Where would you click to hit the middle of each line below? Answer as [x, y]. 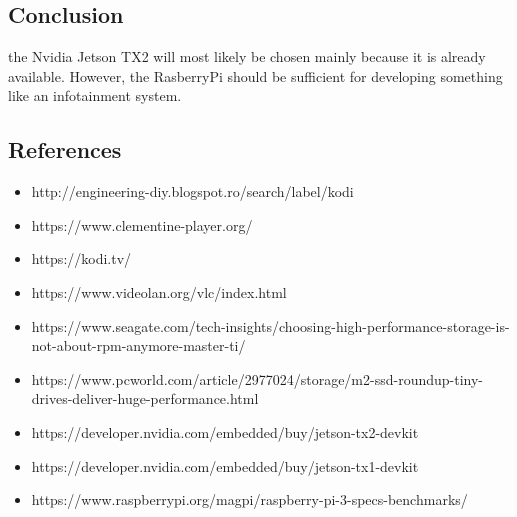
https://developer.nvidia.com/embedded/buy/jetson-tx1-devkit [225, 465]
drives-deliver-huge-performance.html [145, 398]
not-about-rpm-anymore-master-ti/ [138, 345]
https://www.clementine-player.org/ [142, 224]
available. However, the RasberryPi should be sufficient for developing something [255, 75]
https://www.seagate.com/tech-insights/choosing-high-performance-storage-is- [270, 325]
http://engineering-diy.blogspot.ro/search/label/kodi [192, 191]
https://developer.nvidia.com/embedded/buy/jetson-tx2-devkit [225, 431]
